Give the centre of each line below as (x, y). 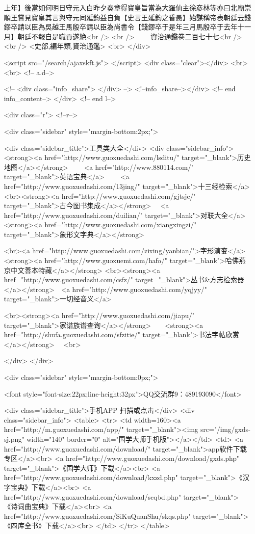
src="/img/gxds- (225, 429)
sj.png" (14, 439)
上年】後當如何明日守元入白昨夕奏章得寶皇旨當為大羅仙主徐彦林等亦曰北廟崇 (127, 7)
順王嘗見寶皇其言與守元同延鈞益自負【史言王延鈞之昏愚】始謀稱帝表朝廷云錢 (127, 17)
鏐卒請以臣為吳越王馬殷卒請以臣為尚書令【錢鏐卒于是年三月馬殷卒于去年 (121, 27)
